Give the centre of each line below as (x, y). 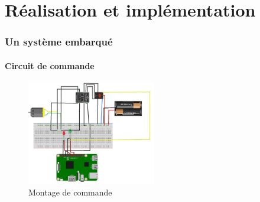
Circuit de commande (50, 65)
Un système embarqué (59, 42)
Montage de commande (70, 192)
